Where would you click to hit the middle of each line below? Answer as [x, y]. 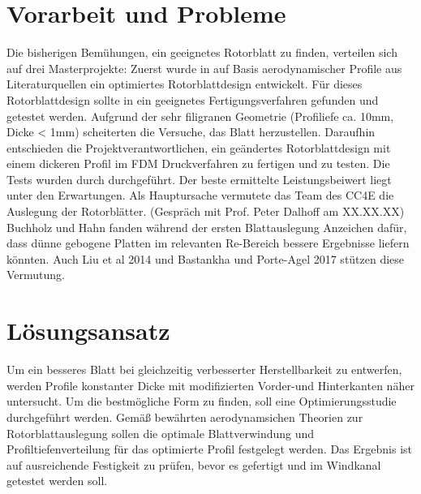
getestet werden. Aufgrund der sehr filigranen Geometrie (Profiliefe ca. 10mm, [200, 116]
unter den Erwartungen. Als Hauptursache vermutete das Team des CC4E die [200, 195]
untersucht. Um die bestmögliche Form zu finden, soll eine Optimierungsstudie [202, 401]
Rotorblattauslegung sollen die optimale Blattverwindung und [161, 433]
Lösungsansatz [88, 331]
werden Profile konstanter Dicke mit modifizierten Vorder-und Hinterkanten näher [210, 385]
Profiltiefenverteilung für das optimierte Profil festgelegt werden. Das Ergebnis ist [210, 449]
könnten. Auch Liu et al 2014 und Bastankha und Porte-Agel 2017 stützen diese [206, 258]
